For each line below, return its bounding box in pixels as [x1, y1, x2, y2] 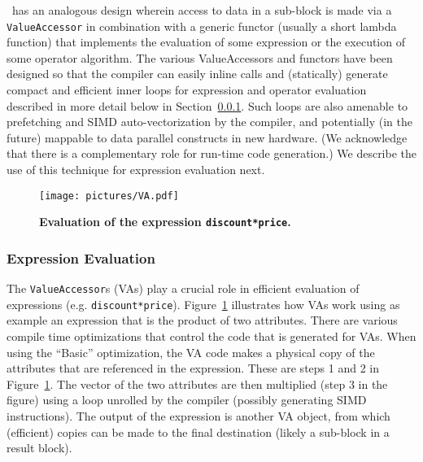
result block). [7, 439, 72, 456]
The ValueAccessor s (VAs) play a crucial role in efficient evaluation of [7, 280, 360, 297]
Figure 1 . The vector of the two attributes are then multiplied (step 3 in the [7, 375, 388, 392]
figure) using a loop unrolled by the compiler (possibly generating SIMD [7, 391, 367, 408]
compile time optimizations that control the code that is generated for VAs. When [7, 328, 416, 345]
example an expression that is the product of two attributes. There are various [7, 312, 398, 329]
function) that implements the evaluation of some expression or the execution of [7, 33, 405, 50]
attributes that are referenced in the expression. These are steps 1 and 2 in [7, 360, 379, 377]
